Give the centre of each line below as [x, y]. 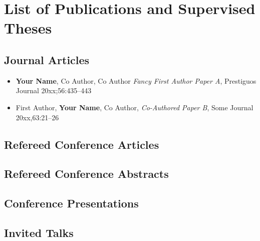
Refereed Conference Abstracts [86, 174]
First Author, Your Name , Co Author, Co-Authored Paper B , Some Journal [135, 107]
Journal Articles [47, 59]
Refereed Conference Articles [82, 144]
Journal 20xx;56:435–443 [54, 90]
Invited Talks [39, 232]
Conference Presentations [71, 203]
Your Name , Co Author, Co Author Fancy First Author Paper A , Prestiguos [136, 80]
